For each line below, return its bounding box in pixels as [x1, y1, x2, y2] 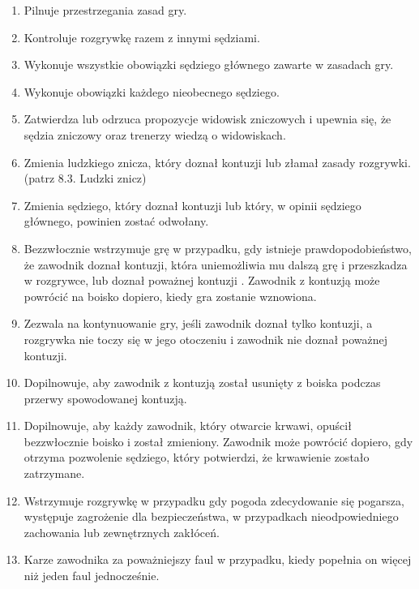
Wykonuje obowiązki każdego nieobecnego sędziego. [24, 83, 280, 100]
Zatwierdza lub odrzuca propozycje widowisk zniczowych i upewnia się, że [24, 110, 391, 127]
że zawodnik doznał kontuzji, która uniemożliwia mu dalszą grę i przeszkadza [24, 256, 408, 273]
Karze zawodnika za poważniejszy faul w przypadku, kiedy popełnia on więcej [24, 551, 412, 568]
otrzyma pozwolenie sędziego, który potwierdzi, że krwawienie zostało [24, 449, 370, 466]
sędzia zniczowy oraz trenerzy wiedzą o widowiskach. [24, 126, 286, 143]
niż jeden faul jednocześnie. [24, 567, 160, 584]
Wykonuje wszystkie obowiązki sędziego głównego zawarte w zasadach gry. [24, 56, 394, 73]
